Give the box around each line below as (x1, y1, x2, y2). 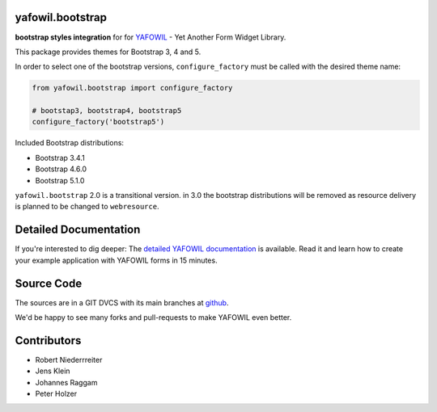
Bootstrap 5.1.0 (35, 175, 85, 185)
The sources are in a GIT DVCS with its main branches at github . (15, 297, 229, 307)
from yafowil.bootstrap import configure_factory (32, 83, 233, 93)
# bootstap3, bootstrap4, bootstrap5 (32, 106, 182, 116)
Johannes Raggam (35, 377, 98, 387)
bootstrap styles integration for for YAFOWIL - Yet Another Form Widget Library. (15, 32, 286, 42)
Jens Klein (35, 366, 70, 376)
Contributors (15, 334, 82, 347)
